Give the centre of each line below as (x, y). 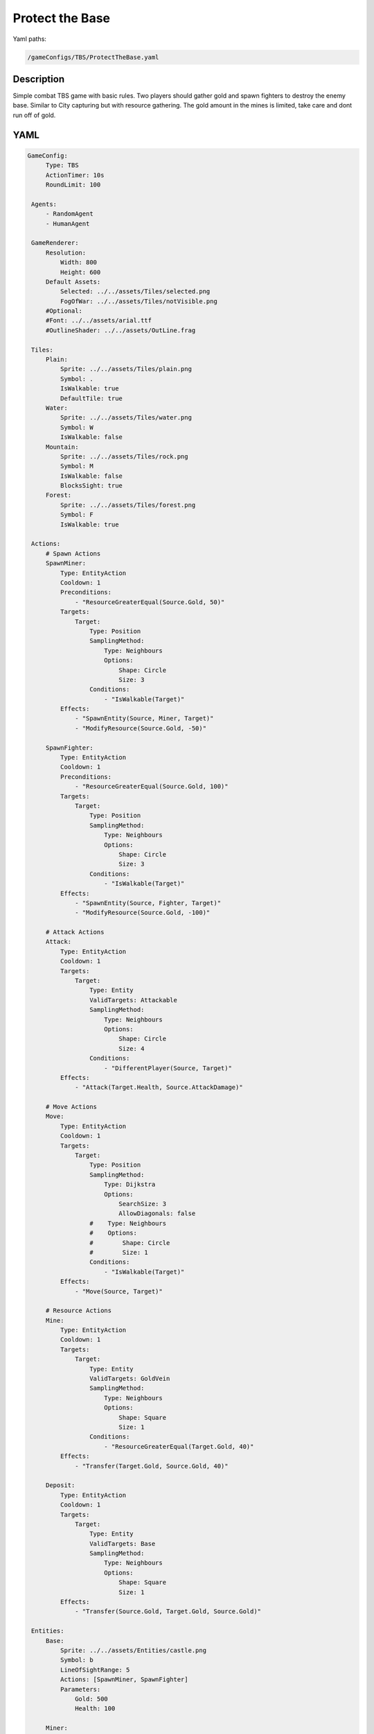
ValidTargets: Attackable (133, 1000)
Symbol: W (77, 427)
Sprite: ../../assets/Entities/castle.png (133, 1650)
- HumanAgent (68, 223)
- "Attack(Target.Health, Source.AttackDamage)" (159, 1088)
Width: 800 (78, 263)
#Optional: (64, 311)
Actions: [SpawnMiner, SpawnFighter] (124, 1680)
